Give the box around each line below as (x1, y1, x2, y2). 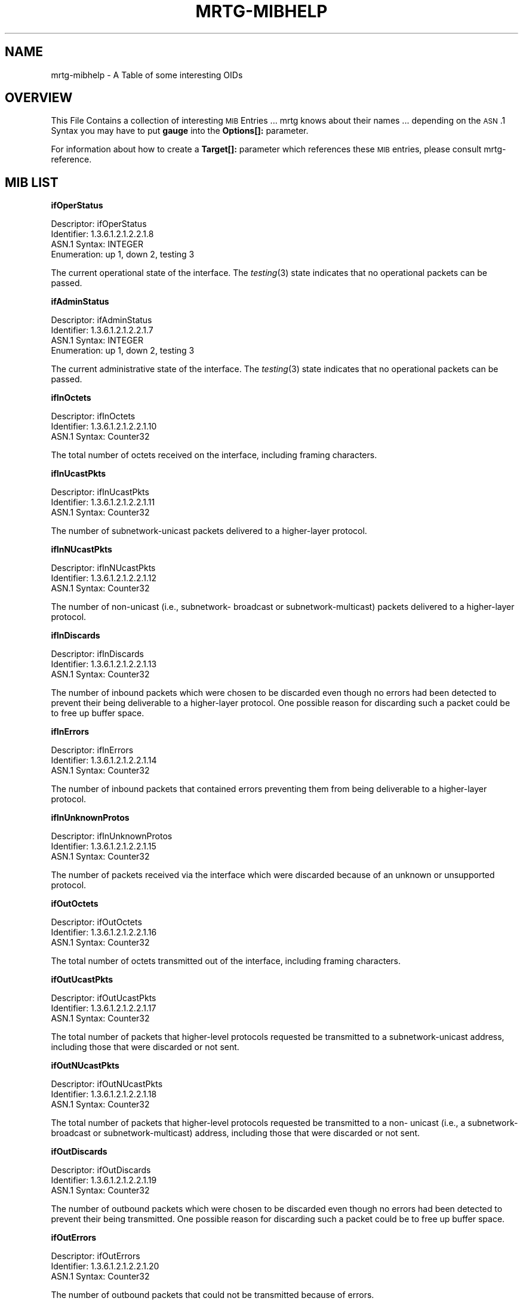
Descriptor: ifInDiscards (51, 649, 144, 659)
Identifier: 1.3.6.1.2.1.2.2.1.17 (51, 1003, 156, 1014)
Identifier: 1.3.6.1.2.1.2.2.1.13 (51, 659, 157, 670)
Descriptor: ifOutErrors (51, 1251, 140, 1262)
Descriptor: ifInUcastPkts (51, 487, 149, 498)
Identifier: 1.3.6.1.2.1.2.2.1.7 (51, 325, 153, 336)
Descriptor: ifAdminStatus (51, 315, 152, 326)
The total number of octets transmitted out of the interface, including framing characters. (51, 956, 401, 966)
